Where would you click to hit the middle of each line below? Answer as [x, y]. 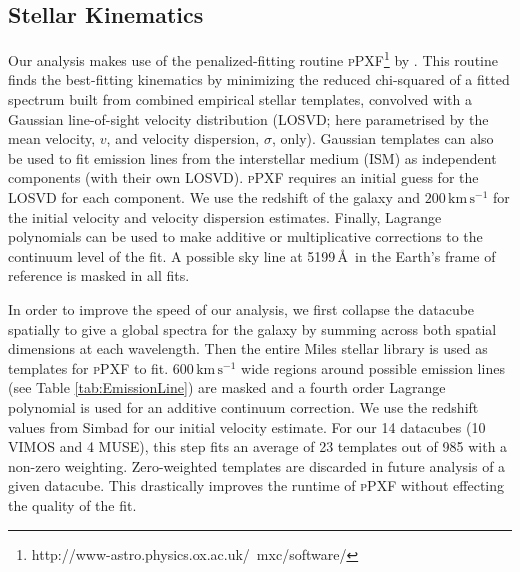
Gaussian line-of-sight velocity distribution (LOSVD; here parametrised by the [248, 118]
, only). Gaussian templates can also [382, 138]
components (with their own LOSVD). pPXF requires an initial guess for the [243, 177]
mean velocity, [52, 138]
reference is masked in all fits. [99, 275]
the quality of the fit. [72, 504]
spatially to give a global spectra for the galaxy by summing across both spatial [252, 328]
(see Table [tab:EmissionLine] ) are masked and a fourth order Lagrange [227, 387]
